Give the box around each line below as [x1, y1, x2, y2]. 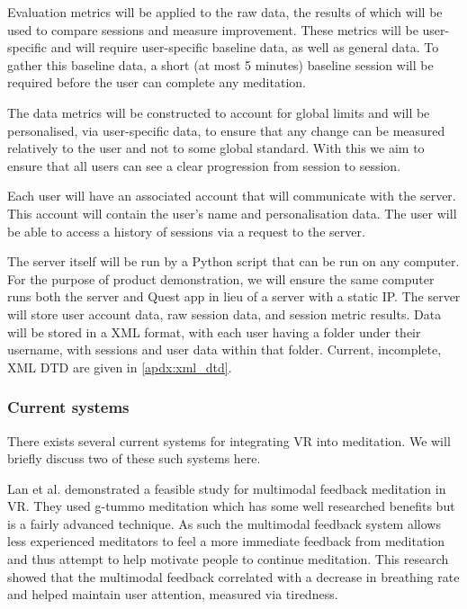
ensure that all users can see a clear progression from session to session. [7, 156, 401, 175]
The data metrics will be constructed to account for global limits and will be [7, 103, 430, 121]
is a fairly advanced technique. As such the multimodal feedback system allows [7, 514, 441, 533]
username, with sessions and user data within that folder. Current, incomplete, [7, 340, 442, 359]
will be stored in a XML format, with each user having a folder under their [7, 322, 421, 341]
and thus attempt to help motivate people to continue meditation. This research [7, 550, 449, 569]
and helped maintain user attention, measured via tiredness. [7, 585, 338, 604]
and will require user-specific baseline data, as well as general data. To [50, 38, 439, 57]
